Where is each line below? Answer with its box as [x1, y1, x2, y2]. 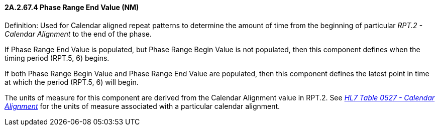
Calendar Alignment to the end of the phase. [5, 29, 152, 38]
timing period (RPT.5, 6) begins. [5, 53, 109, 62]
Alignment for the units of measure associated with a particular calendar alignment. [5, 101, 280, 110]
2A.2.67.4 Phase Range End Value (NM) [5, 3, 139, 12]
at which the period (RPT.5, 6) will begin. [5, 77, 139, 86]
